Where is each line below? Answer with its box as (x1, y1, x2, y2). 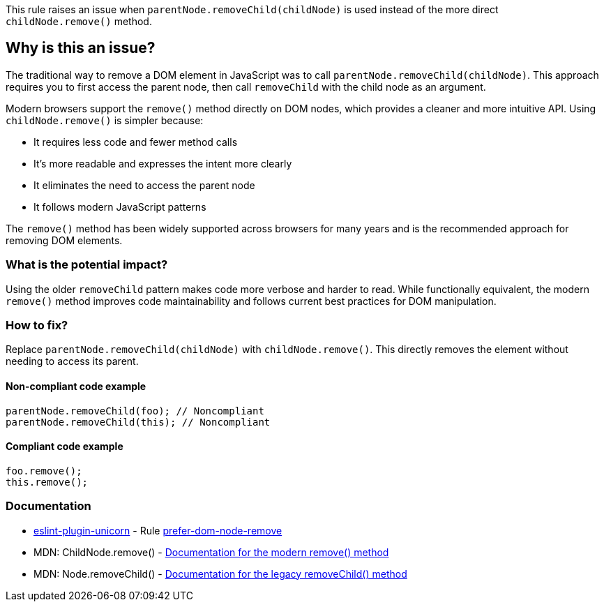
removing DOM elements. (6, 234, 123, 246)
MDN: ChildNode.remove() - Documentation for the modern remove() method (33, 546, 389, 558)
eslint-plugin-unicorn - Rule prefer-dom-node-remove (33, 524, 282, 537)
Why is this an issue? (6, 39, 156, 57)
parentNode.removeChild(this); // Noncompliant (6, 416, 271, 428)
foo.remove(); (6, 465, 82, 477)
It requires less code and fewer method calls (33, 135, 238, 148)
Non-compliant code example (6, 380, 146, 392)
